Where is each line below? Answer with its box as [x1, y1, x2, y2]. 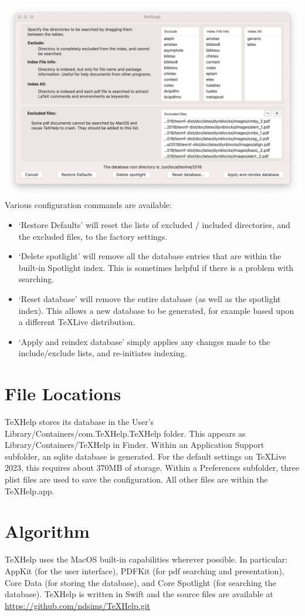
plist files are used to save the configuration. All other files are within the [5, 473, 268, 486]
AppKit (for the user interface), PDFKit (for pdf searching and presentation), [5, 564, 284, 577]
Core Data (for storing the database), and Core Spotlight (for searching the [5, 576, 276, 588]
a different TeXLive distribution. [18, 316, 135, 328]
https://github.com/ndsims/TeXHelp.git [5, 599, 150, 611]
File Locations [5, 381, 121, 406]
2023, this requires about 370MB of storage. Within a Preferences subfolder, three [5, 461, 299, 474]
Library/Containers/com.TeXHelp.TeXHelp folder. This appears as [5, 427, 246, 439]
